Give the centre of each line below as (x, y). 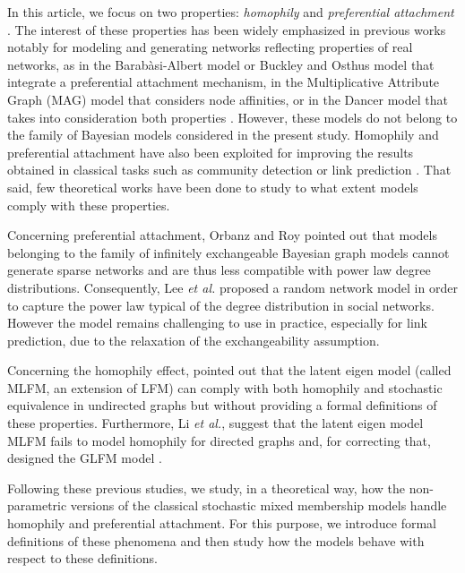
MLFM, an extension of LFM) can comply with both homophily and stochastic (225, 387)
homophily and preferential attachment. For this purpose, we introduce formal (222, 523)
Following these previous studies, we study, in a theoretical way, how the (206, 487)
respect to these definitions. (82, 558)
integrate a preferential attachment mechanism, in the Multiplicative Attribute (224, 82)
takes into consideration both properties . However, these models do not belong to (232, 117)
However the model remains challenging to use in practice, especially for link (217, 323)
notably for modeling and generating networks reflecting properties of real (210, 47)
